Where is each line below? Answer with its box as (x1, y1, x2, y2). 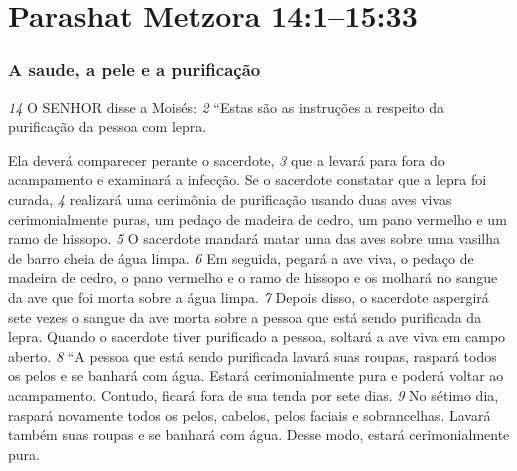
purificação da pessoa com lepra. (8, 116, 207, 137)
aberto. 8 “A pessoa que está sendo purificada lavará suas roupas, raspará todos (8, 345, 497, 366)
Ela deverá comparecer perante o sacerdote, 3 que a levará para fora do (8, 149, 445, 170)
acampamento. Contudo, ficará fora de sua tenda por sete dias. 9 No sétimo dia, (8, 384, 499, 405)
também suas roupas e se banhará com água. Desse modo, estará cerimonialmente (8, 424, 510, 445)
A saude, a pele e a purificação (8, 57, 261, 82)
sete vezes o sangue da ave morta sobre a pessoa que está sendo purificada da (8, 306, 482, 327)
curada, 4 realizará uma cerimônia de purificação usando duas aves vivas (8, 188, 452, 209)
